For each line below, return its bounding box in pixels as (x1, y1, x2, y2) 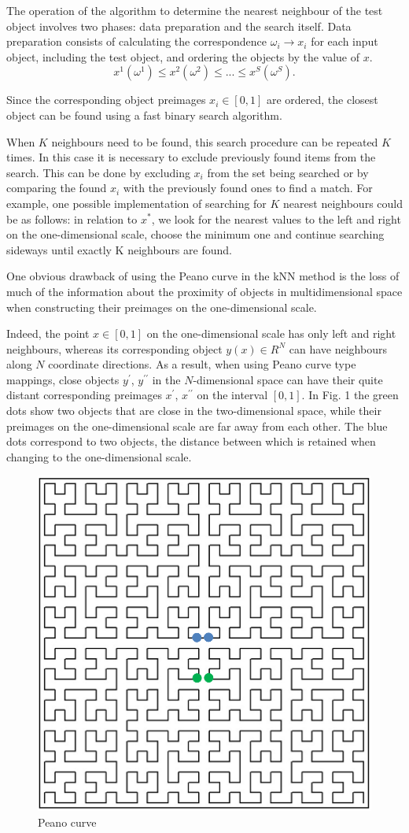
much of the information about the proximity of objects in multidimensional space (6, 283, 403, 299)
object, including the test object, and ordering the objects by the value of (6, 48, 360, 65)
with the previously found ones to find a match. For (123, 180, 373, 196)
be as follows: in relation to (6, 210, 138, 227)
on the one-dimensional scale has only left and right (146, 325, 396, 342)
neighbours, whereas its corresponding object (6, 340, 223, 357)
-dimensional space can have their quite (193, 371, 383, 387)
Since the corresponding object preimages (6, 91, 206, 108)
